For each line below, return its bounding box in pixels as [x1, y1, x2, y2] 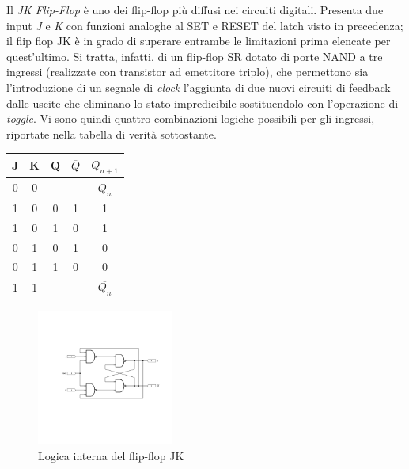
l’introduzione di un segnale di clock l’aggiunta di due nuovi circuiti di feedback [6, 78, 391, 95]
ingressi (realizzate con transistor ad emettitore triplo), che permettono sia [6, 63, 369, 80]
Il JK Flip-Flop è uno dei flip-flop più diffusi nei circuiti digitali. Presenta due [6, 2, 384, 17]
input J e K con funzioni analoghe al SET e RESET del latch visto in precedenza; [6, 17, 403, 33]
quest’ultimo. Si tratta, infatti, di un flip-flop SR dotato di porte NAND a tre [6, 48, 383, 64]
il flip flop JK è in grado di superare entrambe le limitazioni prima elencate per [6, 32, 391, 49]
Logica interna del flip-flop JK [38, 447, 184, 463]
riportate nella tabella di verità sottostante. [6, 125, 217, 142]
